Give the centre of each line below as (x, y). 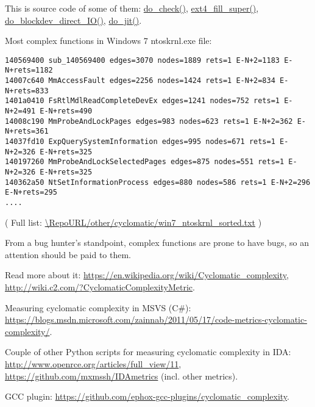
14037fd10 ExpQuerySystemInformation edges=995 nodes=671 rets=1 (140, 142)
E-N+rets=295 (31, 193)
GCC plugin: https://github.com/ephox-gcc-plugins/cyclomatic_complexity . (147, 396)
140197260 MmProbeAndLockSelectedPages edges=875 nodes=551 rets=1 (145, 162)
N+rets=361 (27, 131)
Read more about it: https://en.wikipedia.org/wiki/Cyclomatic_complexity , (147, 275)
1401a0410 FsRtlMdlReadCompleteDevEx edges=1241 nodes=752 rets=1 (143, 101)
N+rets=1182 (29, 70)
